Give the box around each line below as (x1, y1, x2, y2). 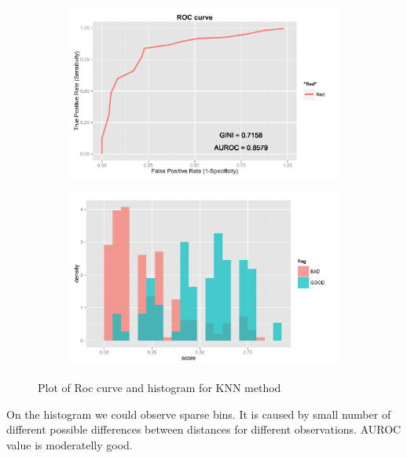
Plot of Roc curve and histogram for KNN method (38, 379, 281, 395)
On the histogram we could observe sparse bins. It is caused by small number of (6, 405, 391, 422)
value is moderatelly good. (6, 436, 133, 453)
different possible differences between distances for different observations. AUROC (6, 421, 401, 438)
